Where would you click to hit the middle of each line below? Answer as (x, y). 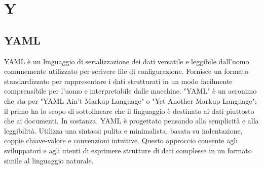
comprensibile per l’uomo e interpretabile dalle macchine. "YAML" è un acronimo (130, 91)
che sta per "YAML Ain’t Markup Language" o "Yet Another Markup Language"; (130, 100)
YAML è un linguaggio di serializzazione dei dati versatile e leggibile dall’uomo (127, 61)
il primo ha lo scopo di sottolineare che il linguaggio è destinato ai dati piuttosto (129, 111)
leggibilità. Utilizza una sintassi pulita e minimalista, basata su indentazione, (123, 130)
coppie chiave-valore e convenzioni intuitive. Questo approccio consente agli (121, 140)
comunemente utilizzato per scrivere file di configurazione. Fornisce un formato (126, 71)
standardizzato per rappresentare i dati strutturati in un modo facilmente (118, 81)
